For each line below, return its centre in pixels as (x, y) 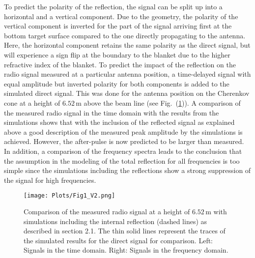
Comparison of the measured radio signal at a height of (107, 211)
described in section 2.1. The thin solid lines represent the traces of (125, 231)
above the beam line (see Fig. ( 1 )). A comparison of (162, 102)
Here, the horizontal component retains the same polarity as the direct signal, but (127, 45)
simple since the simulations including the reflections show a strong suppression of (127, 170)
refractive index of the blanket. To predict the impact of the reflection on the (120, 64)
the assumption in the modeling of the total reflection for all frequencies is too (122, 160)
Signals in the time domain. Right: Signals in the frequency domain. (126, 250)
